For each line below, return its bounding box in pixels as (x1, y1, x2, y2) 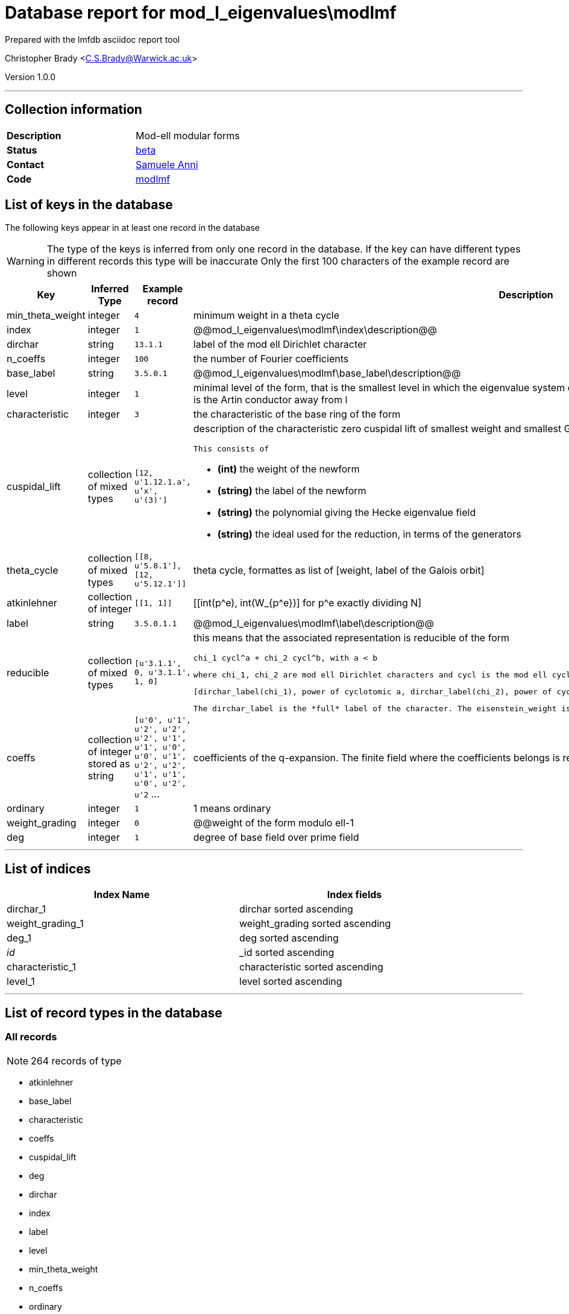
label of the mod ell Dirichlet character (193, 338, 367, 351)
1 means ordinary (193, 802, 271, 815)
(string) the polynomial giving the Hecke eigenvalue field (217, 506, 476, 519)
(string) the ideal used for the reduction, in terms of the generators (217, 528, 521, 541)
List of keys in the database (5, 197, 173, 213)
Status (7, 143, 37, 156)
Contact (7, 158, 45, 171)
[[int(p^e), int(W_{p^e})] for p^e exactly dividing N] (193, 597, 422, 609)
